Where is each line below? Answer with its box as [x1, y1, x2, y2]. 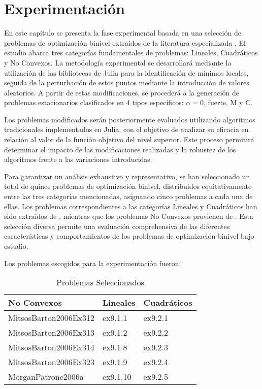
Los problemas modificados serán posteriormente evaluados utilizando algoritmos [4, 114, 255, 124]
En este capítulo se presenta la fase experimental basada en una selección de [4, 27, 241, 38]
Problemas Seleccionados [56, 276, 144, 288]
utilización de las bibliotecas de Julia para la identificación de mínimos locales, [4, 67, 249, 78]
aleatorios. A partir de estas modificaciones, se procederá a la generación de [4, 87, 239, 98]
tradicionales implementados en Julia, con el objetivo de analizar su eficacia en [4, 124, 249, 135]
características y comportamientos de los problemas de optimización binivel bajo [4, 231, 254, 241]
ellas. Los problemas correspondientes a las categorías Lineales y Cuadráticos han [4, 201, 257, 211]
